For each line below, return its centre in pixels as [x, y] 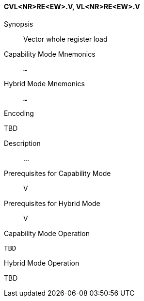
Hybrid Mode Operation [42, 263]
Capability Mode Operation [47, 233]
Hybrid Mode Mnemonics [44, 83]
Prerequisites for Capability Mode [57, 173]
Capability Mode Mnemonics [50, 54]
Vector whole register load [65, 39]
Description [22, 143]
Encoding [19, 113]
